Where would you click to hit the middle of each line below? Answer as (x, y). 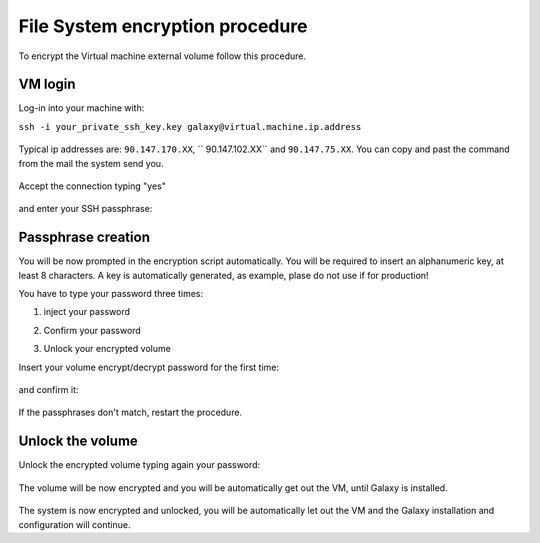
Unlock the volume (78, 441)
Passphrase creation (84, 237)
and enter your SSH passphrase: (85, 209)
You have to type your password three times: (111, 294)
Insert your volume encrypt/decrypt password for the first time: (149, 367)
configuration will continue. (74, 524)
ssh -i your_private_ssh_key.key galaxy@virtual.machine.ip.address (190, 126)
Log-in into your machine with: (81, 108)
